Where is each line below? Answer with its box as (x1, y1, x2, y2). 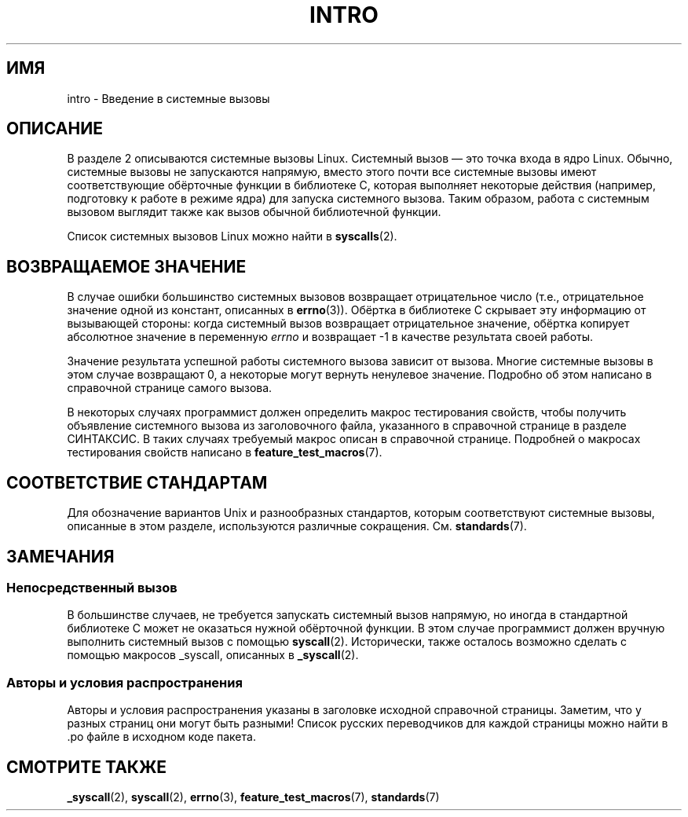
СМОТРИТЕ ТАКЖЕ (6, 757, 167, 777)
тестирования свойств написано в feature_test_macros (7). (67, 445, 382, 460)
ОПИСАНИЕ (6, 119, 103, 139)
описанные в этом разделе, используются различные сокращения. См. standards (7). (67, 519, 527, 533)
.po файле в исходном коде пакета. (67, 730, 256, 744)
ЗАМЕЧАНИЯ (6, 546, 115, 566)
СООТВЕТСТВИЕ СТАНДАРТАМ (6, 472, 268, 493)
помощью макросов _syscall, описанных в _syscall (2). (67, 648, 359, 662)
